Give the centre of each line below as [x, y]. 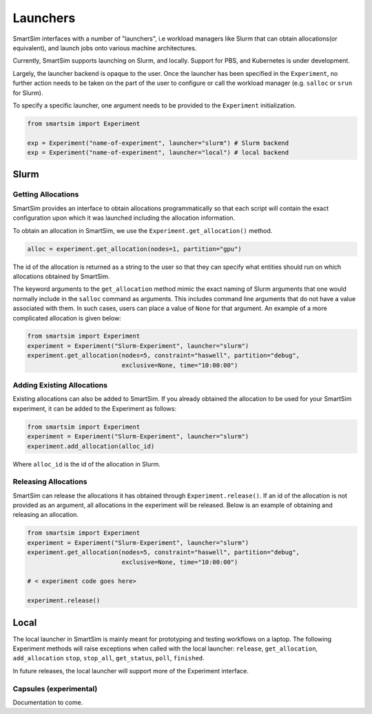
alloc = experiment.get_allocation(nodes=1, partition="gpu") [134, 249]
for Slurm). [28, 92]
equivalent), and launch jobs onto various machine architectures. [105, 48]
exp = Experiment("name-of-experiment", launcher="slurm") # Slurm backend [158, 143]
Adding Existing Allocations [60, 385]
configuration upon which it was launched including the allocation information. [124, 218]
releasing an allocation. [46, 515]
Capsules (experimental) [55, 688]
